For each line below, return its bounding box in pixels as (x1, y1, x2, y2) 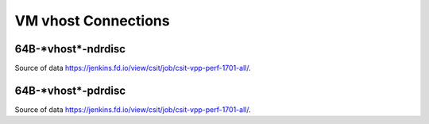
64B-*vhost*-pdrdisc (14, 83, 126, 97)
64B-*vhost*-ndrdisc (14, 42, 126, 56)
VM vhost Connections (14, 12, 170, 29)
